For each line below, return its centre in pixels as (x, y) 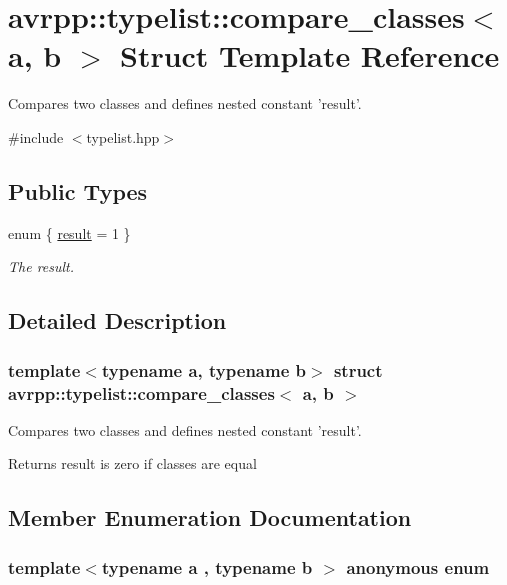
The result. (41, 266)
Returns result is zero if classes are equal (132, 463)
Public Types (78, 190)
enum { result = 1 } (69, 232)
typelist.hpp (123, 136)
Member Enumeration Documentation (210, 517)
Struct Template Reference (309, 55)
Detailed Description (117, 320)
